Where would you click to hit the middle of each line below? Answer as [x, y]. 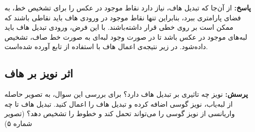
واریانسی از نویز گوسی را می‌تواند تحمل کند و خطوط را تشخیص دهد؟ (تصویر [120, 113]
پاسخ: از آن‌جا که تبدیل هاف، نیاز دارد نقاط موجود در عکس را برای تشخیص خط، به [128, 7]
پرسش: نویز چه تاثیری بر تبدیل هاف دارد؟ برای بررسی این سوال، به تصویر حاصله [126, 94]
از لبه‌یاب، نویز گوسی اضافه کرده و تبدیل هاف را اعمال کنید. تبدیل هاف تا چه [119, 103]
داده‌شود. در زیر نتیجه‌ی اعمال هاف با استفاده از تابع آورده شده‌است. [106, 46]
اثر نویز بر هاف [39, 73]
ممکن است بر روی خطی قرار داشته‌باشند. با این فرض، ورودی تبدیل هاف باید [119, 27]
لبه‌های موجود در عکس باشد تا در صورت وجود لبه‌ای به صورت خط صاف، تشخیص [126, 36]
